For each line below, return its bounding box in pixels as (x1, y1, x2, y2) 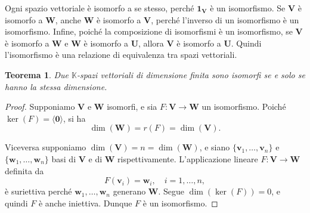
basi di (51, 152, 76, 165)
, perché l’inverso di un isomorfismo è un (151, 13, 299, 26)
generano (113, 185, 146, 197)
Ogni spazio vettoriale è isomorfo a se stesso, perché (5, 2, 194, 14)
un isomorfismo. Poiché (201, 100, 286, 113)
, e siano (199, 141, 230, 153)
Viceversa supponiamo (5, 141, 86, 153)
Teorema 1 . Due (5, 68, 69, 81)
